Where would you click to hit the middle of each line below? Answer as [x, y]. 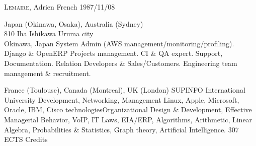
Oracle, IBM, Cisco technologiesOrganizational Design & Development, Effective [128, 109]
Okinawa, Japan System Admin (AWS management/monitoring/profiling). [119, 43]
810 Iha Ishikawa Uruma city [49, 33]
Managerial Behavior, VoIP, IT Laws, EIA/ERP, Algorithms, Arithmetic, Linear [128, 119]
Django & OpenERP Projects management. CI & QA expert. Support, [113, 53]
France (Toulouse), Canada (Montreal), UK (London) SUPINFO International [125, 90]
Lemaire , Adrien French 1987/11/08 [60, 7]
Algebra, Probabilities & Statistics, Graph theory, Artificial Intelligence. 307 [121, 129]
